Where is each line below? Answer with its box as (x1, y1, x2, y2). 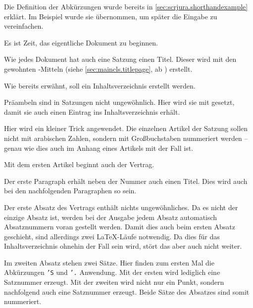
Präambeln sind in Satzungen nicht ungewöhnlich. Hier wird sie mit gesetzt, (4, 97, 235, 107)
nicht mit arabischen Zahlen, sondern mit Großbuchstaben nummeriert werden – (4, 132, 248, 143)
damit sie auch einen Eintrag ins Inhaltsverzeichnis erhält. (4, 106, 180, 117)
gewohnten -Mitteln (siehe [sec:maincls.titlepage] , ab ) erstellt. (4, 63, 193, 74)
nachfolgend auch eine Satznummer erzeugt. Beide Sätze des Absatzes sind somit (4, 286, 250, 297)
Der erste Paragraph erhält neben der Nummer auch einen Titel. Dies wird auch (4, 176, 248, 186)
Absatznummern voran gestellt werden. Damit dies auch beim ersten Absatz (4, 221, 235, 232)
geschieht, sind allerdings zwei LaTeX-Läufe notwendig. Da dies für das (4, 231, 220, 241)
